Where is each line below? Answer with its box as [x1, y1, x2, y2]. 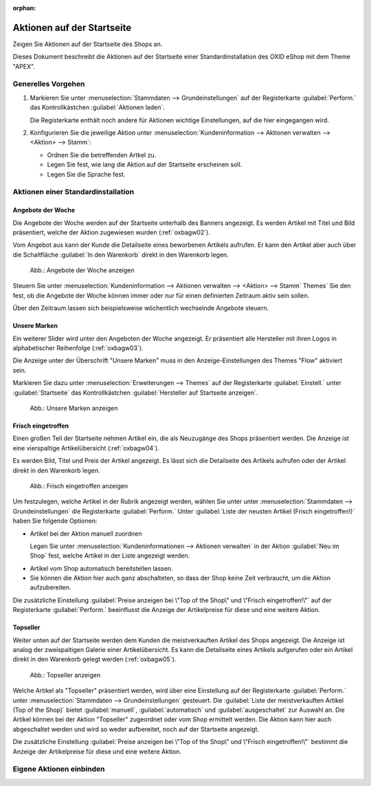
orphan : [12, 4, 36, 12]
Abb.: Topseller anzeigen [30, 670, 101, 679]
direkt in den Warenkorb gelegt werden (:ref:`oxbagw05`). [12, 655, 177, 664]
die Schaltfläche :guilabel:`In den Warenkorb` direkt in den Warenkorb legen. [12, 250, 229, 259]
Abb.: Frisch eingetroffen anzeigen [30, 481, 128, 490]
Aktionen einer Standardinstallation [12, 187, 134, 197]
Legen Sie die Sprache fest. [47, 170, 126, 178]
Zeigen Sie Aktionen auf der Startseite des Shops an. [12, 40, 163, 48]
